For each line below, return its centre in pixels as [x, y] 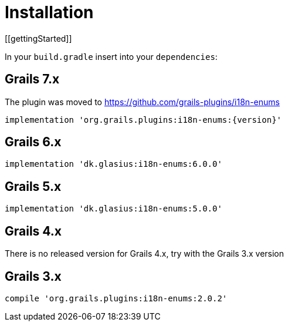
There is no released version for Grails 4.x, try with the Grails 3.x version [145, 254]
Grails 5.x [33, 186]
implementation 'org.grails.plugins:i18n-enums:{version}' [143, 120]
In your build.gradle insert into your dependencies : [111, 56]
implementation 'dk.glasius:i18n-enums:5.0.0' [113, 209]
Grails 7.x [32, 79]
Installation [49, 12]
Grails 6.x [33, 142]
